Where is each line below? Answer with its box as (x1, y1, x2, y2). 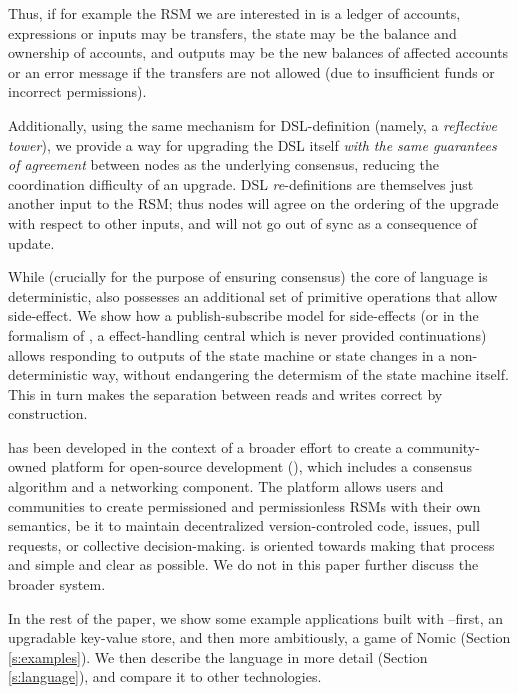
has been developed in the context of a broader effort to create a (8, 436, 403, 457)
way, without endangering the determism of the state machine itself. (92, 364, 509, 385)
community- (407, 436, 480, 457)
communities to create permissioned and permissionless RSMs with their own (8, 495, 481, 516)
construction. (8, 403, 88, 424)
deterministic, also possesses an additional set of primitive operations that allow (8, 285, 498, 306)
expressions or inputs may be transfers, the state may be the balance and (8, 22, 457, 43)
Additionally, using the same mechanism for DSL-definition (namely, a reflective (8, 114, 497, 135)
